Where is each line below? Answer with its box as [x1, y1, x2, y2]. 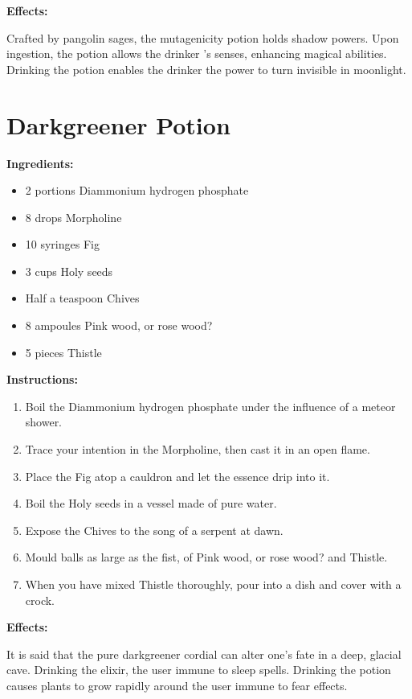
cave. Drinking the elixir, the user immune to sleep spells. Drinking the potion [6, 661, 391, 678]
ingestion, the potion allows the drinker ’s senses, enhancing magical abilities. [6, 45, 387, 62]
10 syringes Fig [25, 236, 100, 253]
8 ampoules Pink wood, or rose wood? [25, 317, 213, 334]
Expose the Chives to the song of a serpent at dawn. [25, 521, 284, 538]
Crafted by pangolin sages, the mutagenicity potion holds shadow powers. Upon [6, 29, 399, 46]
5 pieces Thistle [25, 343, 102, 360]
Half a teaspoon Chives [25, 290, 140, 306]
